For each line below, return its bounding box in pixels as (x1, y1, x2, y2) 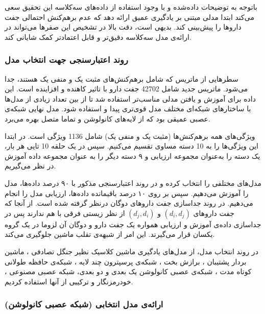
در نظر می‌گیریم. (5, 160, 56, 171)
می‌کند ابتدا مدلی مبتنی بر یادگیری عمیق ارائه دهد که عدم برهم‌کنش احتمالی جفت (5, 11, 254, 22)
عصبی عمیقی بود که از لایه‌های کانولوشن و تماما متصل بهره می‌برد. (5, 113, 210, 124)
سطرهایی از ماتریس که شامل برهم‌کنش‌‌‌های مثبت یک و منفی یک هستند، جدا (5, 73, 238, 84)
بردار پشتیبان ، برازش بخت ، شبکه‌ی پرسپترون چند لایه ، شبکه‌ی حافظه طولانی (5, 256, 247, 267)
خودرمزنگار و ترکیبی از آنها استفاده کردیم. (5, 276, 133, 286)
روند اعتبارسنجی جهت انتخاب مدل (5, 53, 128, 66)
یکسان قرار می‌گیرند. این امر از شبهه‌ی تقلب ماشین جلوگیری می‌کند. (5, 229, 215, 239)
